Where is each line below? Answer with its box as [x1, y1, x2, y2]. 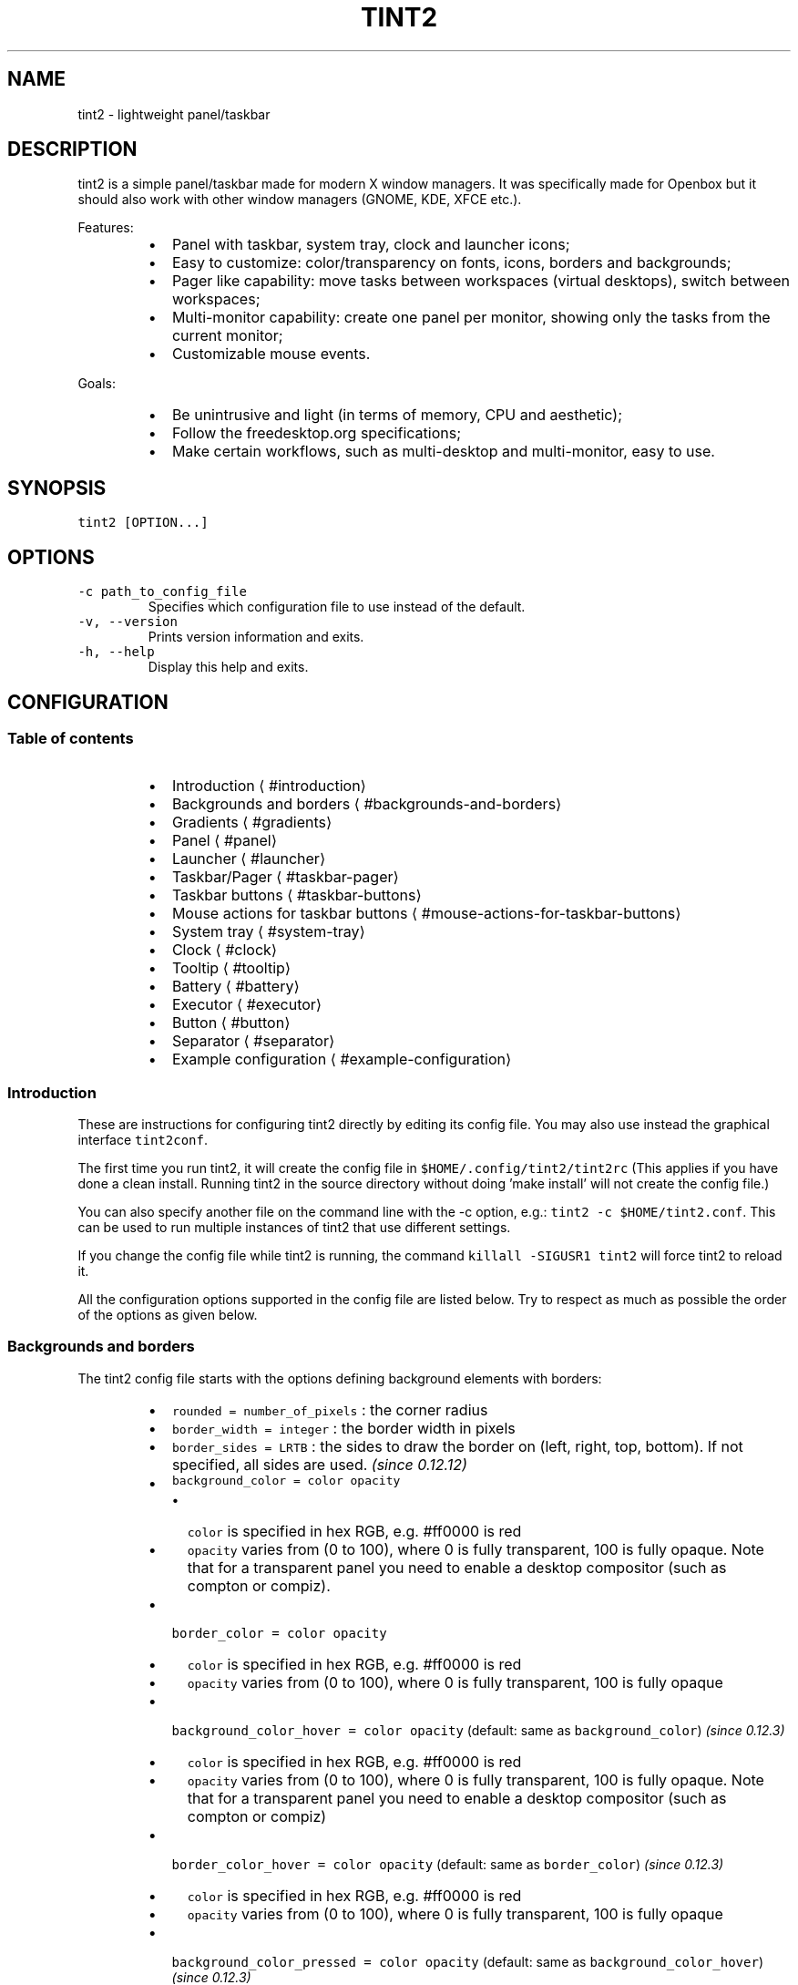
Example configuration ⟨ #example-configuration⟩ [171, 1050, 512, 1069]
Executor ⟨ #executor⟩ [171, 995, 322, 1014]
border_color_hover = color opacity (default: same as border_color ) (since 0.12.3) [171, 1856, 724, 1872]
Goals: [77, 375, 117, 392]
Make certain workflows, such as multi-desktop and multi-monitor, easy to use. [171, 442, 715, 461]
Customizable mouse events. [171, 345, 371, 364]
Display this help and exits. [148, 659, 309, 675]
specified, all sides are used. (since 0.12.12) [171, 1455, 467, 1474]
